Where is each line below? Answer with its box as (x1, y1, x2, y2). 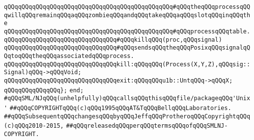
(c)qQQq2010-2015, (4, 122, 64, 130)
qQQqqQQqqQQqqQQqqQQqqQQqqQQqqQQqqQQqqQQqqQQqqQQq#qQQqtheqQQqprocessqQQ (4, 3, 251, 10)
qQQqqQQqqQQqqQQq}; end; (4, 86, 84, 94)
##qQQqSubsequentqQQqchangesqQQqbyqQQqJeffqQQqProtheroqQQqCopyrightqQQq (4, 112, 251, 120)
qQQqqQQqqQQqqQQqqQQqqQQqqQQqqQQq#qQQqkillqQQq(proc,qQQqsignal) (4, 36, 222, 43)
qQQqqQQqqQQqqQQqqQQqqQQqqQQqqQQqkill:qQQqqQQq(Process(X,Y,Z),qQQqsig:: (4, 60, 251, 68)
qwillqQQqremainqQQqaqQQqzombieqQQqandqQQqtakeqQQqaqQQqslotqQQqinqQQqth (4, 11, 251, 19)
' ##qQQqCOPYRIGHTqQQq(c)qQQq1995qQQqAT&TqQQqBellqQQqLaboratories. (4, 104, 231, 112)
